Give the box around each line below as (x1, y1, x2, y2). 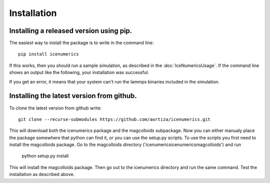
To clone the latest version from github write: (9, 105, 102, 111)
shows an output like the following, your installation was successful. (9, 69, 149, 75)
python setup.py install (21, 153, 69, 159)
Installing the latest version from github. (9, 91, 137, 100)
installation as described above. (9, 171, 75, 177)
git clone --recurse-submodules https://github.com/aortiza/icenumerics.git (18, 116, 211, 122)
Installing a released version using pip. (9, 26, 132, 35)
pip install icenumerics (18, 51, 79, 57)
